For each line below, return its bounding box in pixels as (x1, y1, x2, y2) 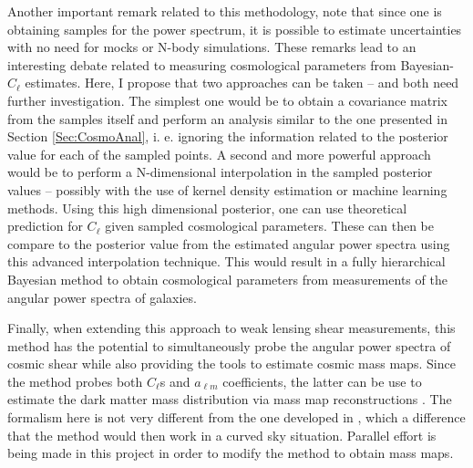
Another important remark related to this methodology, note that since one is (7, 2, 442, 20)
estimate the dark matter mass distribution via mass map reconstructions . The (7, 390, 452, 409)
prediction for (7, 216, 83, 235)
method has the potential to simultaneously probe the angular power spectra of (7, 336, 451, 355)
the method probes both (7, 371, 143, 390)
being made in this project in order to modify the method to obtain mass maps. (7, 443, 454, 463)
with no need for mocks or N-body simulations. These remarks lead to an (7, 37, 416, 57)
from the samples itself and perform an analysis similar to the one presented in (7, 109, 447, 128)
